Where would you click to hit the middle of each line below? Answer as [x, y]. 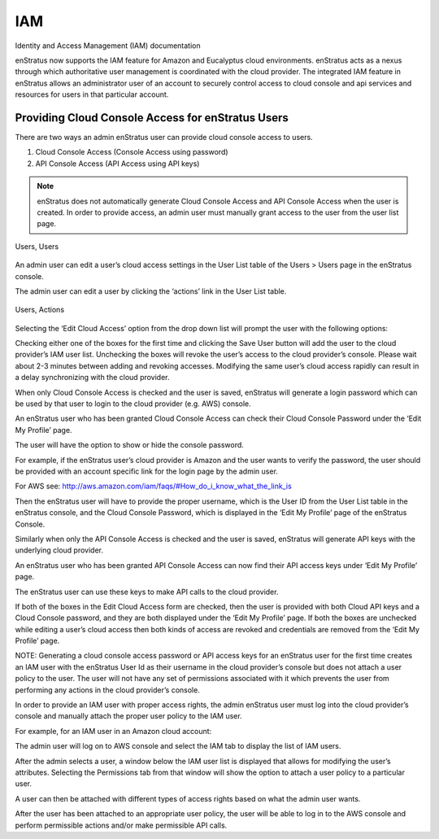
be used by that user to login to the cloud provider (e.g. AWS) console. [133, 404]
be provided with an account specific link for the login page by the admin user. [146, 471]
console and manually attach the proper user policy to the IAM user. [129, 716]
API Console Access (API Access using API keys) [117, 164]
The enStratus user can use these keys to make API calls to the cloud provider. [147, 592]
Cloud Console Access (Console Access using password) [132, 152]
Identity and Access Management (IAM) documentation [108, 46]
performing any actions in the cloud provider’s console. [108, 690]
